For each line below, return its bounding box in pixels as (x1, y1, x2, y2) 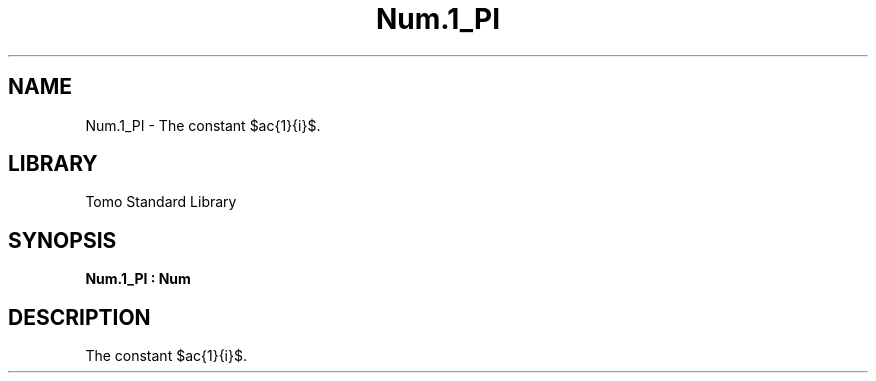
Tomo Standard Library (85, 193, 237, 211)
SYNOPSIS (8, 227, 117, 253)
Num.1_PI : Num (85, 270, 191, 288)
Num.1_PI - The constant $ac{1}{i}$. (85, 116, 321, 134)
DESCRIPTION (8, 304, 151, 330)
